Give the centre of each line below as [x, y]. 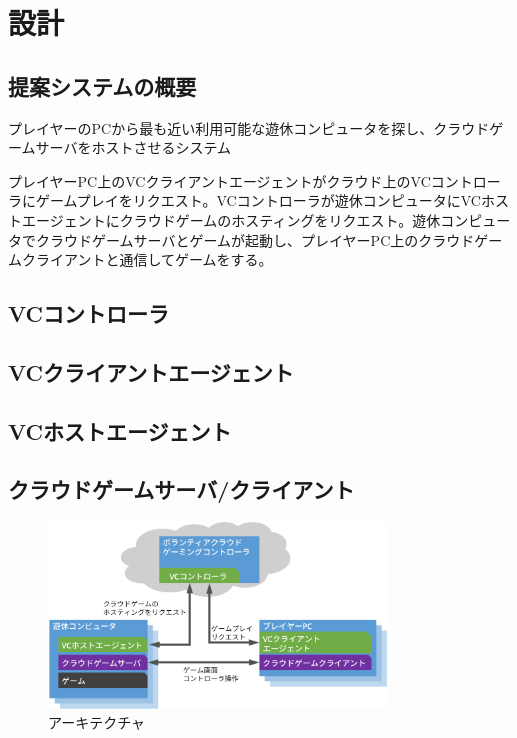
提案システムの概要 [102, 85]
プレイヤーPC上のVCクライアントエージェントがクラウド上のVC [219, 180]
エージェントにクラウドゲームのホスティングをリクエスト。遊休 [231, 219]
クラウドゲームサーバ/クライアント [181, 489]
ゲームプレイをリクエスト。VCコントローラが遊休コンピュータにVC [258, 200]
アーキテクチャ [97, 722]
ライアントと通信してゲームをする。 [154, 259]
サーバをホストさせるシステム [133, 147]
